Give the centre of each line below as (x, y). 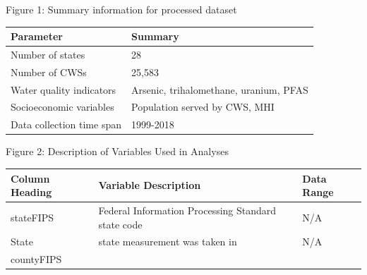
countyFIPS (36, 259)
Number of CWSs (49, 72)
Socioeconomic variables (62, 107)
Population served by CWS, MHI (203, 107)
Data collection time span (66, 124)
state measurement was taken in (168, 242)
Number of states (48, 54)
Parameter (37, 36)
